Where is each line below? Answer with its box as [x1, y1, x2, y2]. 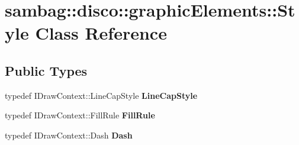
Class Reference [35, 21, 167, 45]
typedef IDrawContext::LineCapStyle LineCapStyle [5, 89, 198, 101]
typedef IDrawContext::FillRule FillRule [5, 109, 155, 121]
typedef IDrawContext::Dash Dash [5, 128, 133, 141]
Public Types [5, 61, 88, 79]
